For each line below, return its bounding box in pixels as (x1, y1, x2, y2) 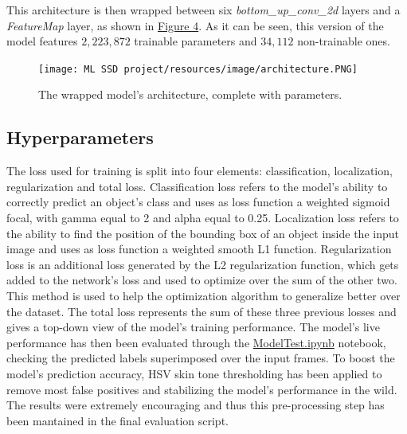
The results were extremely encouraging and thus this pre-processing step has (6, 397, 385, 413)
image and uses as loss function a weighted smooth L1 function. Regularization (6, 240, 392, 257)
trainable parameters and (134, 33, 257, 49)
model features (6, 33, 78, 49)
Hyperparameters (6, 125, 154, 150)
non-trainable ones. (297, 33, 390, 49)
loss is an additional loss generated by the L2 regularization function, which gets (6, 256, 399, 272)
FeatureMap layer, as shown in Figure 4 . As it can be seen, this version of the (6, 17, 384, 33)
